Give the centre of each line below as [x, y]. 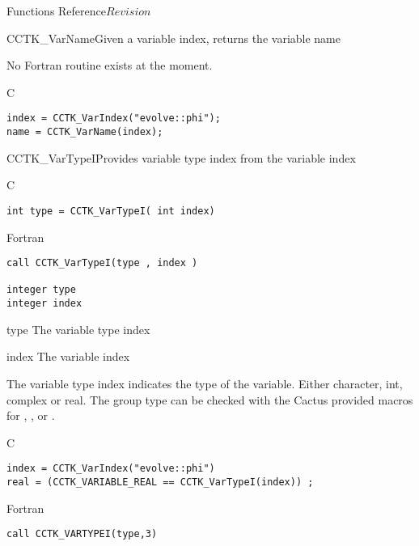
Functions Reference [57, 11]
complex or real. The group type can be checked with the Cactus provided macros [210, 399]
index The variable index [68, 356]
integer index [44, 304]
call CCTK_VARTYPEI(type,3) [82, 534]
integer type [41, 290]
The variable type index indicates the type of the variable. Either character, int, [205, 383]
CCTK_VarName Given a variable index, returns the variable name [174, 38]
